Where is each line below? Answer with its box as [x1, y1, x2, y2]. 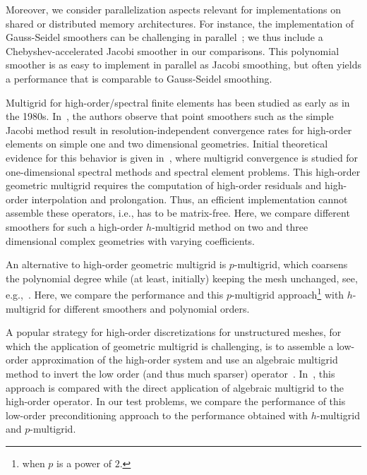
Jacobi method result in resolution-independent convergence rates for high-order [6, 122, 352, 137]
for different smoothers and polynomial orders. [49, 301, 250, 315]
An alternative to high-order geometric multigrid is [6, 257, 227, 272]
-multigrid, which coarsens [234, 257, 348, 272]
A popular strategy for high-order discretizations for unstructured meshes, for [6, 325, 342, 339]
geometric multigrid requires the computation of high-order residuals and [6, 178, 322, 193]
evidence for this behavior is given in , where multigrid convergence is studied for [6, 150, 359, 164]
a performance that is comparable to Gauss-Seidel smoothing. [6, 71, 272, 85]
